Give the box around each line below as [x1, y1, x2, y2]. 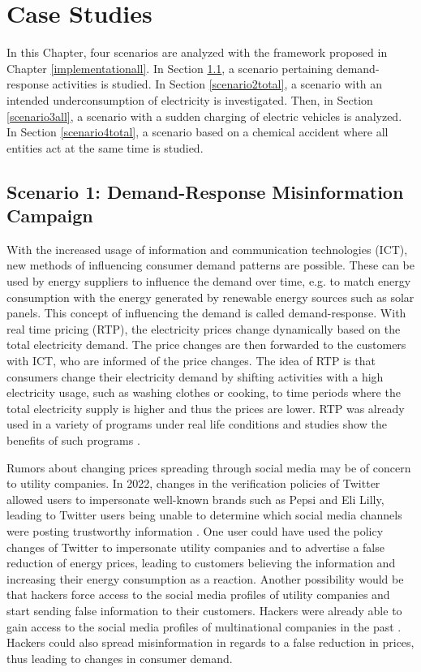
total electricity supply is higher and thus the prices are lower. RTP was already [6, 399, 405, 416]
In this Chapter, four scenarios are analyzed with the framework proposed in [6, 44, 388, 61]
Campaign [6, 203, 93, 228]
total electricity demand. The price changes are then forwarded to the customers [6, 336, 406, 353]
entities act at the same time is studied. [6, 139, 204, 156]
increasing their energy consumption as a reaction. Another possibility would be [6, 570, 404, 587]
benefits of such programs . [6, 432, 140, 448]
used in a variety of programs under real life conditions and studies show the [6, 416, 387, 433]
